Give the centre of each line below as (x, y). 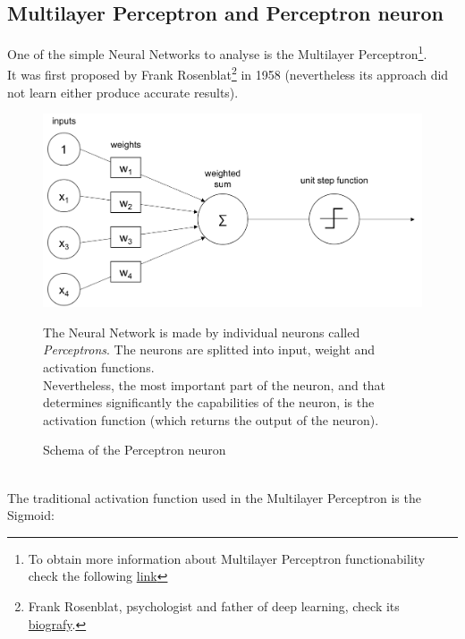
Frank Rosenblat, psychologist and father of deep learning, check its (214, 605)
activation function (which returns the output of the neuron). (211, 419)
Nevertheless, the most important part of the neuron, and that (215, 384)
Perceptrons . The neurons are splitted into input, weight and (209, 349)
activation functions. (99, 367)
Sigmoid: (31, 515)
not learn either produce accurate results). (123, 92)
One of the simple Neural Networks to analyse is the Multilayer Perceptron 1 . (217, 52)
